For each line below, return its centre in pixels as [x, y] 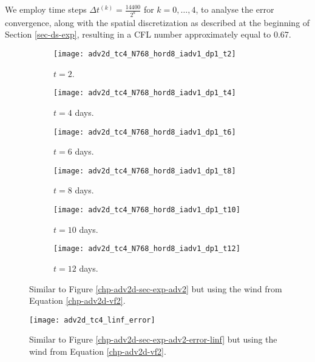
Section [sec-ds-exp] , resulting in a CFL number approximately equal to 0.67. [148, 34]
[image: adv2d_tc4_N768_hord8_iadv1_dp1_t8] [145, 171]
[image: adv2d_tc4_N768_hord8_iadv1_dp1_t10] [147, 210]
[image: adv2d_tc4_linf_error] [92, 320]
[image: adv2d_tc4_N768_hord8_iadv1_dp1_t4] [145, 93]
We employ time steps [46, 9]
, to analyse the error [235, 9]
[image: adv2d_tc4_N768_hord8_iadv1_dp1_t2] [145, 54]
